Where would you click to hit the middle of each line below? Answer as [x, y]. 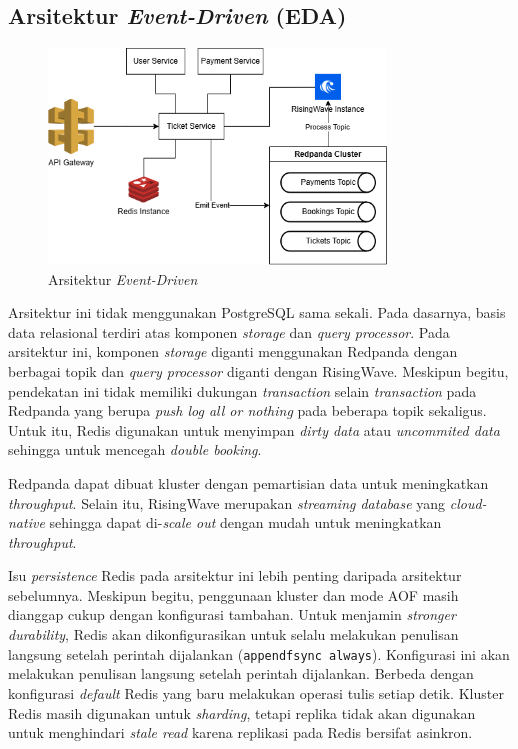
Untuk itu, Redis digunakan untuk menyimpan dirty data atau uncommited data [254, 429]
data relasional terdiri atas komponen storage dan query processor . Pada [229, 331]
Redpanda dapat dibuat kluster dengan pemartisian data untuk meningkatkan [248, 482]
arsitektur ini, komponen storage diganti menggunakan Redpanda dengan [233, 351]
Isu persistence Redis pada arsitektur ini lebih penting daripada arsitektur [235, 575]
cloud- [468, 502]
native [26, 522]
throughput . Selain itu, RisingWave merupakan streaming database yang [227, 502]
